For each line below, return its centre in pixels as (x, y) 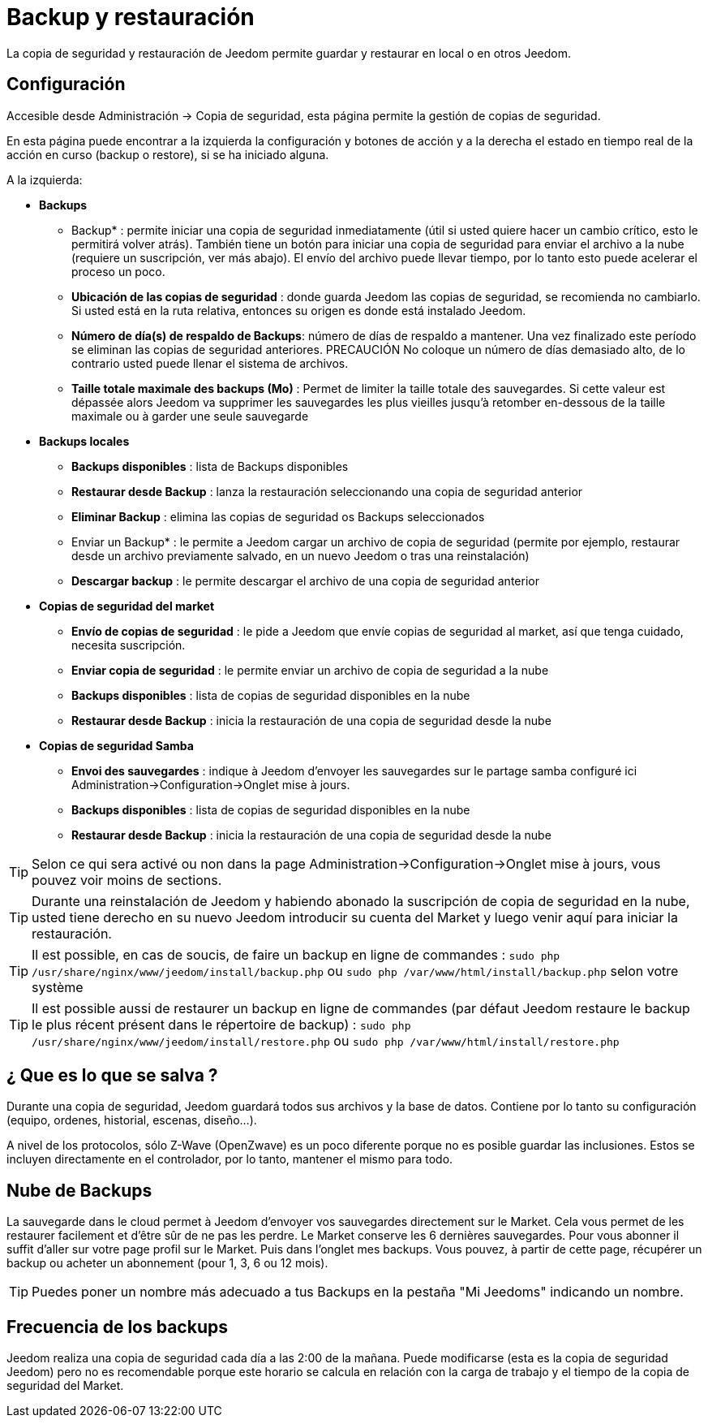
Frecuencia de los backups (117, 1327)
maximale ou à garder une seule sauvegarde (190, 416)
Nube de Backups (79, 1190)
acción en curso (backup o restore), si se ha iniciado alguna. (168, 154)
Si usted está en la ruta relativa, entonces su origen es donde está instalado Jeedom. (299, 310)
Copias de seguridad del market (127, 606)
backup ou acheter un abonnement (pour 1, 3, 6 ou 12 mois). (167, 1263)
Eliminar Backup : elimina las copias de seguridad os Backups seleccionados (278, 516)
